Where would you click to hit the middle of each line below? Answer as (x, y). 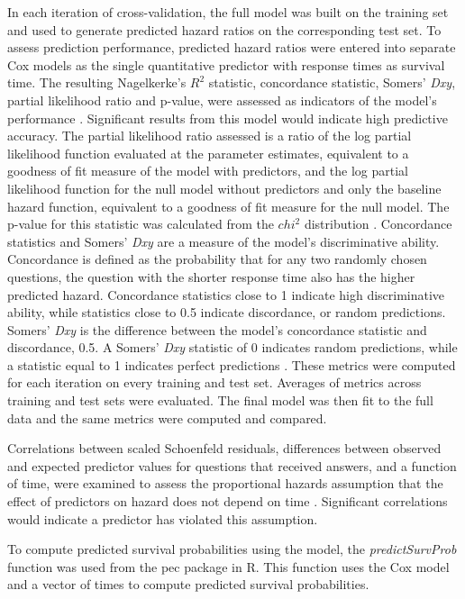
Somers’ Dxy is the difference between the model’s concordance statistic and (217, 329)
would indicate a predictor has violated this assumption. (163, 518)
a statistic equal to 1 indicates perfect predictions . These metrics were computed (232, 364)
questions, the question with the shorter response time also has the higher (211, 276)
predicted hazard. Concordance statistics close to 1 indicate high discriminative (226, 294)
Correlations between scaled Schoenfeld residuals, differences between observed (224, 448)
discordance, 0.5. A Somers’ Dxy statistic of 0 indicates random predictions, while (232, 347)
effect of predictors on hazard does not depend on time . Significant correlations (228, 501)
